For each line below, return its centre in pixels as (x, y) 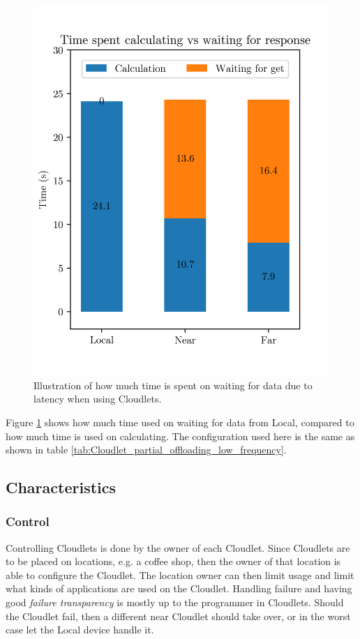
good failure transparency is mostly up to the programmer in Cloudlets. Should (175, 602)
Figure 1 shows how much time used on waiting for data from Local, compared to (180, 422)
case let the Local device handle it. (80, 630)
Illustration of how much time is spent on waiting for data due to (173, 385)
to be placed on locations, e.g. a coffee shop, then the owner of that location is (173, 561)
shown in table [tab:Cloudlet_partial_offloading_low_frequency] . (146, 450)
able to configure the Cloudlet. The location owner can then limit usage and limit (180, 574)
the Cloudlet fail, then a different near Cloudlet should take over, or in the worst (178, 616)
